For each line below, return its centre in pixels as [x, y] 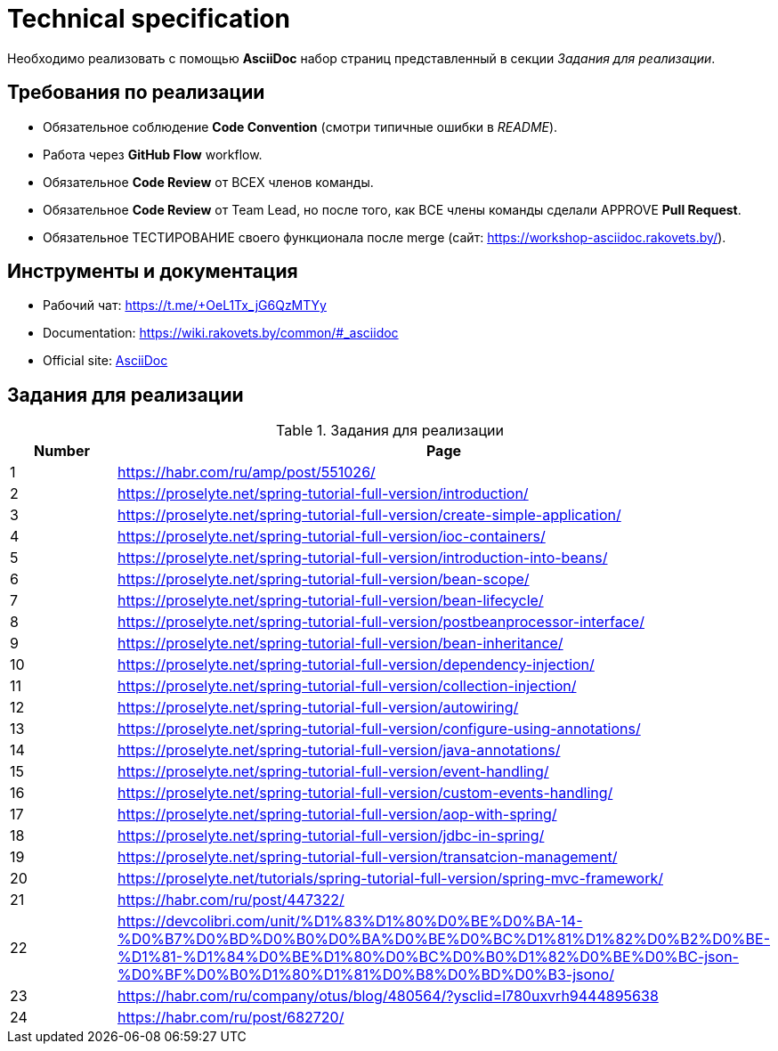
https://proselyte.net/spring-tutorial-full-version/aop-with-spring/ [337, 815]
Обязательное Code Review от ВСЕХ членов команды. [208, 182]
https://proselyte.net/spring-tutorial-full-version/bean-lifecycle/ [330, 601]
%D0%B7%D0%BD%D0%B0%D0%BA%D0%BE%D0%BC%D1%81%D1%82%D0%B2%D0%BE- [444, 939]
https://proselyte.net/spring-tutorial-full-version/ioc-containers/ [331, 537]
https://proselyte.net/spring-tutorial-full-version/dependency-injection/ [356, 665]
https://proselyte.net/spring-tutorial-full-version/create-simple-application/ [369, 515]
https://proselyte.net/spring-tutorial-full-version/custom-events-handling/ [365, 793]
